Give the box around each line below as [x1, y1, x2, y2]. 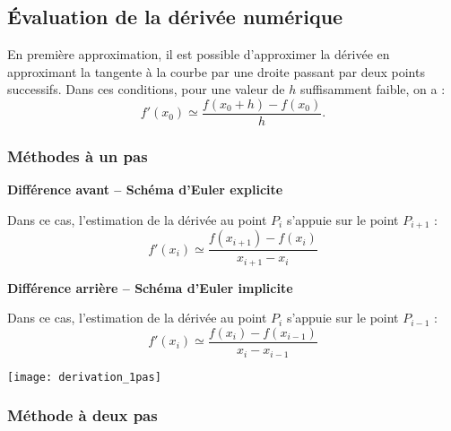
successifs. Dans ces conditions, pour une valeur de [7, 80, 285, 99]
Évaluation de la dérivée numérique [7, 3, 343, 30]
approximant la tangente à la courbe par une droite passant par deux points [7, 62, 425, 81]
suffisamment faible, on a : [299, 80, 446, 99]
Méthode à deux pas [7, 404, 158, 427]
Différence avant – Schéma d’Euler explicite [7, 180, 283, 199]
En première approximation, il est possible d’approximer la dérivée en [7, 45, 390, 64]
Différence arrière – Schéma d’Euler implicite [7, 278, 293, 297]
